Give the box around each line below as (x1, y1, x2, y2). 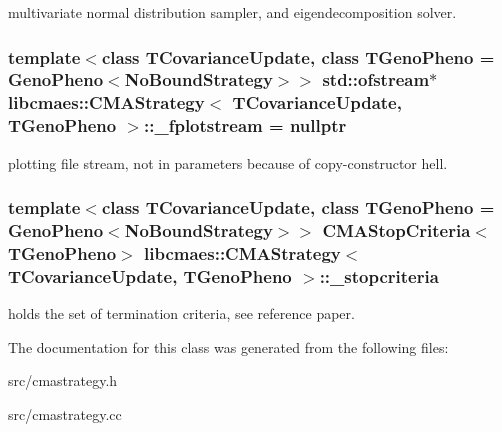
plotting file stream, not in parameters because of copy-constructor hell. (8, 152, 448, 173)
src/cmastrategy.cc (8, 403, 122, 424)
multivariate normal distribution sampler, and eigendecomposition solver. (8, 2, 457, 22)
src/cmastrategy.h (8, 370, 118, 391)
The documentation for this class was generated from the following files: (8, 336, 449, 357)
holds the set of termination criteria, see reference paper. (8, 303, 355, 324)
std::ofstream (322, 67, 430, 92)
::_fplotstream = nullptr (144, 113, 347, 138)
